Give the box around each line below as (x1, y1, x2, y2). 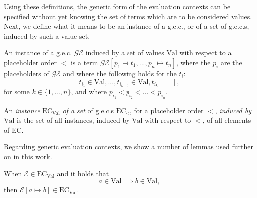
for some (4, 86, 30, 97)
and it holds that (57, 168, 109, 178)
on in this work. (4, 151, 52, 161)
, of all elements (202, 115, 251, 125)
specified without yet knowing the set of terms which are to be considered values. (4, 11, 252, 21)
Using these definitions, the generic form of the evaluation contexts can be (4, 1, 231, 11)
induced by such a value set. (4, 30, 90, 41)
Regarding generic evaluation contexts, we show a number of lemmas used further (4, 141, 253, 152)
